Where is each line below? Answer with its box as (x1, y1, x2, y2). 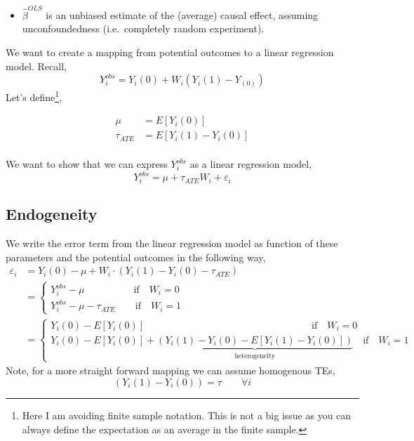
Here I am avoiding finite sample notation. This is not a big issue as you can (22, 407, 352, 422)
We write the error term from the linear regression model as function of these (6, 236, 338, 251)
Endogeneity (6, 203, 98, 225)
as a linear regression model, (189, 157, 312, 171)
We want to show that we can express (6, 157, 168, 171)
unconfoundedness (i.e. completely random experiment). (22, 21, 265, 36)
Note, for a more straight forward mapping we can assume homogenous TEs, (6, 363, 335, 378)
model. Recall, (6, 58, 67, 73)
